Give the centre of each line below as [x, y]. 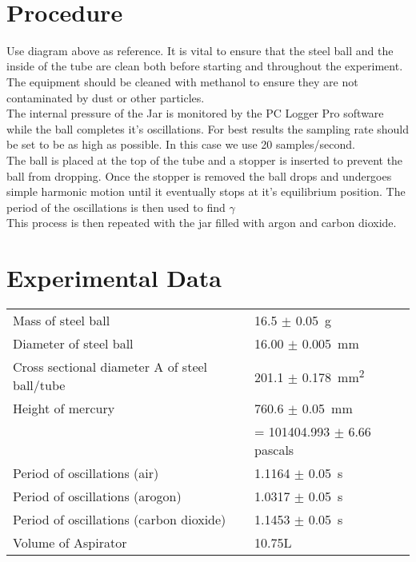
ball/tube [39, 385]
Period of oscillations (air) [86, 473]
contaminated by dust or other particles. [106, 97]
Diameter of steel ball [73, 344]
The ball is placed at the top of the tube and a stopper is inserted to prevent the [205, 160]
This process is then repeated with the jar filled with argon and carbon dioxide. [202, 223]
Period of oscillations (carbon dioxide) [120, 520]
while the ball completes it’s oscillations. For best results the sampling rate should [208, 128]
